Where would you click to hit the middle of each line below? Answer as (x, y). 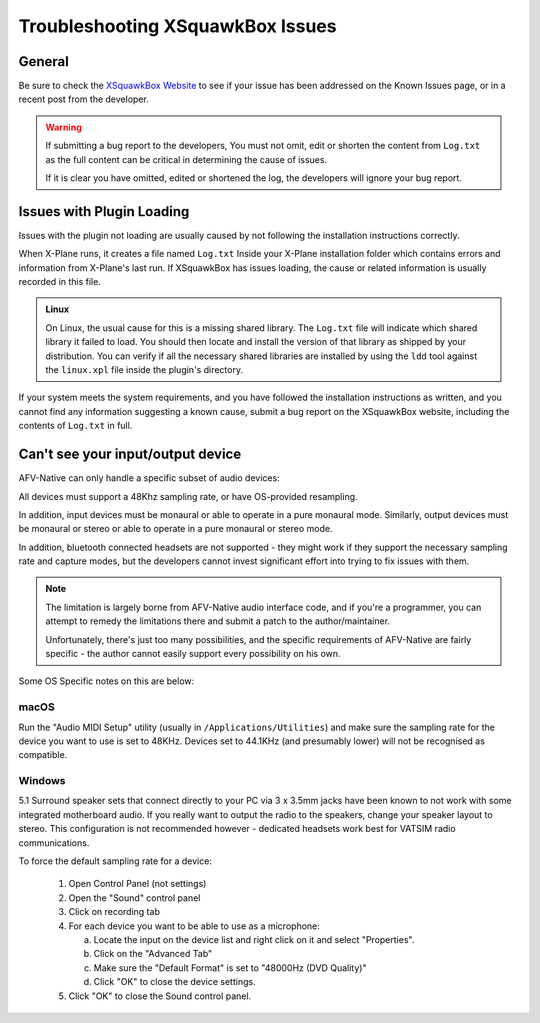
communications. (54, 842)
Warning (63, 127)
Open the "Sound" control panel (134, 897)
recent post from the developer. (83, 99)
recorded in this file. (60, 282)
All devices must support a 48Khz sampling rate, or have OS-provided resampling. (188, 496)
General (44, 61)
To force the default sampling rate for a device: (115, 861)
